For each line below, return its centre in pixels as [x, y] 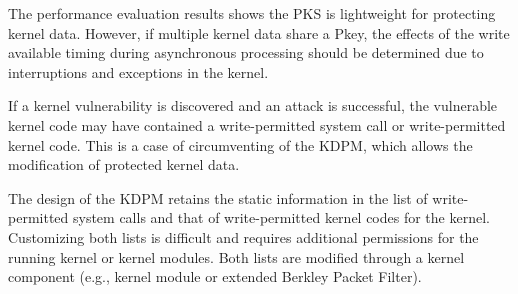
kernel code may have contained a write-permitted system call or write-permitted [257, 124]
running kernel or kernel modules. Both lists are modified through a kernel [236, 256]
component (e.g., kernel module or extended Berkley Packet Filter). [215, 276]
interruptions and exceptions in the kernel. [138, 71]
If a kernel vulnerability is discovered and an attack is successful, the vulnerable [253, 105]
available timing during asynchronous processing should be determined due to [246, 52]
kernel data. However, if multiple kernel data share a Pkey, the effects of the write [259, 32]
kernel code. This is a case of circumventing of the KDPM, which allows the [240, 144]
